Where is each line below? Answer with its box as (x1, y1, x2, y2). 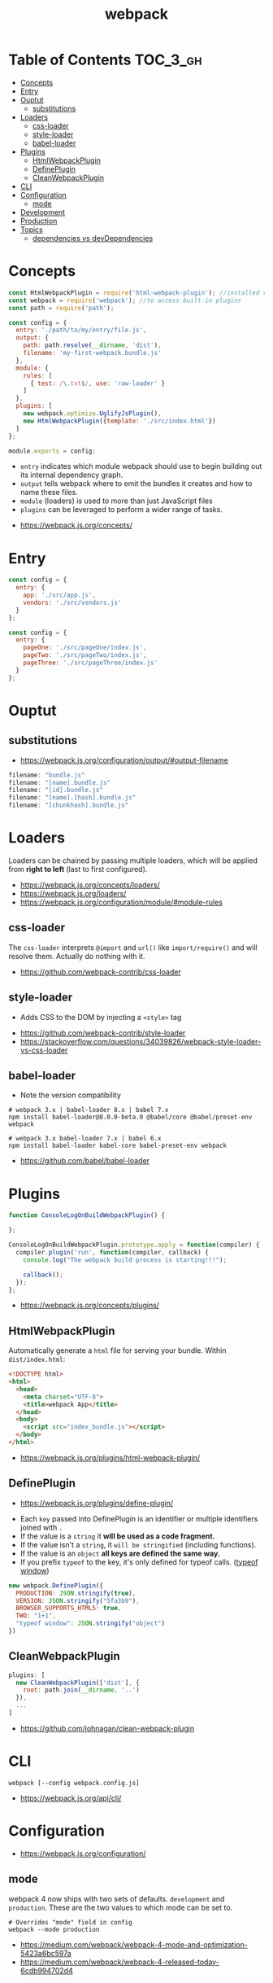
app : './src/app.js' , (23, 591, 96, 599)
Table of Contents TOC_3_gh (8, 50, 202, 69)
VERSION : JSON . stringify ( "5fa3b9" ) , (15, 1596, 140, 1604)
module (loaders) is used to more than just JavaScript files (19, 496, 213, 506)
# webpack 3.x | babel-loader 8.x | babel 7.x (8, 1106, 169, 1114)
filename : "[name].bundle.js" (8, 778, 111, 786)
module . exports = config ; (8, 447, 96, 455)
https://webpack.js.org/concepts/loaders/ (19, 880, 160, 890)
